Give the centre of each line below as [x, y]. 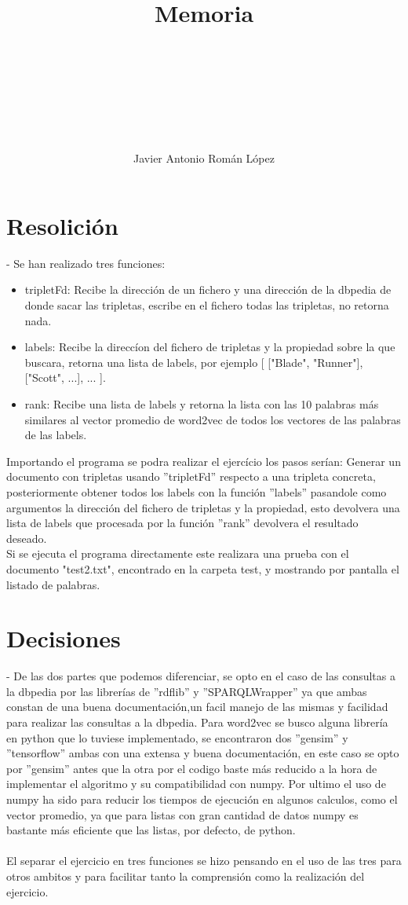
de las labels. [56, 435]
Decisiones [64, 638]
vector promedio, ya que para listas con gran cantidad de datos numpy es [182, 814]
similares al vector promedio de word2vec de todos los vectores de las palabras [213, 419]
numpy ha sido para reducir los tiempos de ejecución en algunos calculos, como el [202, 799]
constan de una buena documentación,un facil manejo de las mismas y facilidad [197, 707]
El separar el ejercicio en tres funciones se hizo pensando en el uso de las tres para [204, 861]
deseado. [27, 538]
